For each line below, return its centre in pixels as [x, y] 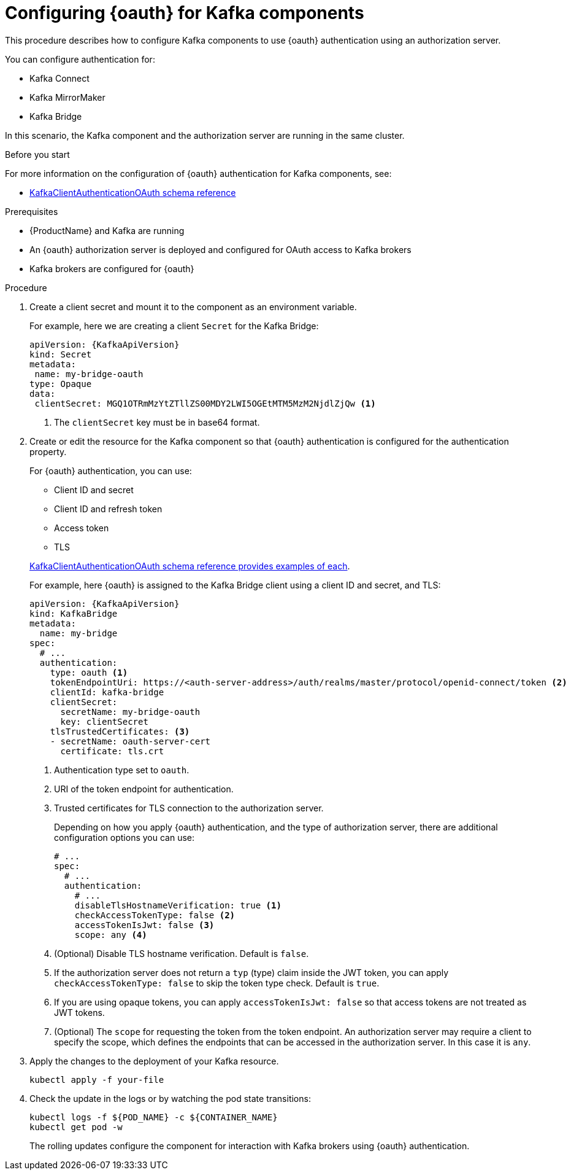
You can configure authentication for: [80, 59]
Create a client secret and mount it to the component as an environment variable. [193, 306]
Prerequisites [32, 211]
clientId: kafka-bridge [107, 692]
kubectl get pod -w [76, 1127]
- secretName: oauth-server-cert [130, 741]
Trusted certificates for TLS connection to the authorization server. [189, 808]
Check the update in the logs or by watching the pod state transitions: [170, 1098]
